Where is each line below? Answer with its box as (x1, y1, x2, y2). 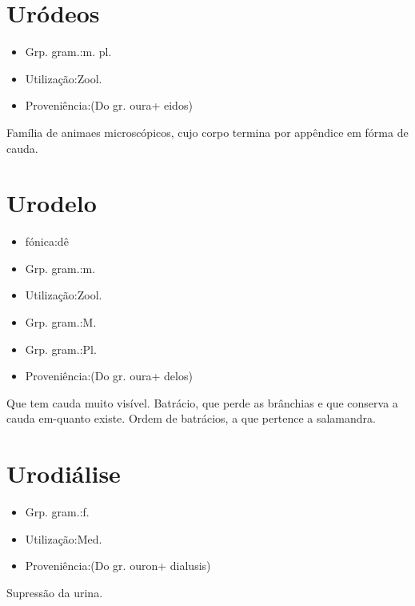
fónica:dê (25, 233, 69, 250)
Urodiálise (6, 457, 121, 490)
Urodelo (6, 187, 97, 219)
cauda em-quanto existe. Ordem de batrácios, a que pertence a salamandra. (6, 410, 376, 427)
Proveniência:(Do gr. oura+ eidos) (25, 97, 193, 114)
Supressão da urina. (6, 584, 103, 600)
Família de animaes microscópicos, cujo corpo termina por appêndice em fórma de (6, 123, 409, 140)
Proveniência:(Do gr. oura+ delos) (25, 367, 193, 384)
